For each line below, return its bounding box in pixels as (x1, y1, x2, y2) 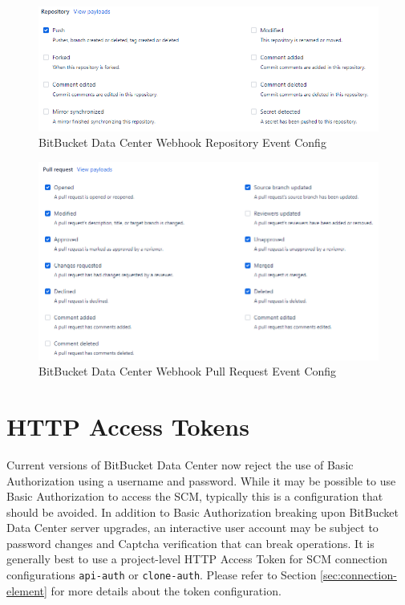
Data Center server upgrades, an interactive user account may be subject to (6, 519, 379, 536)
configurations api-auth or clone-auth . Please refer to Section (6, 566, 317, 583)
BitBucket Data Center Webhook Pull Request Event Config (38, 363, 337, 380)
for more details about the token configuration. (51, 582, 281, 599)
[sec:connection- (320, 566, 397, 583)
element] (6, 582, 47, 599)
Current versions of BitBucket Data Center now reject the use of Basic (6, 456, 354, 473)
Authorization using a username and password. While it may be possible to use (6, 472, 396, 489)
